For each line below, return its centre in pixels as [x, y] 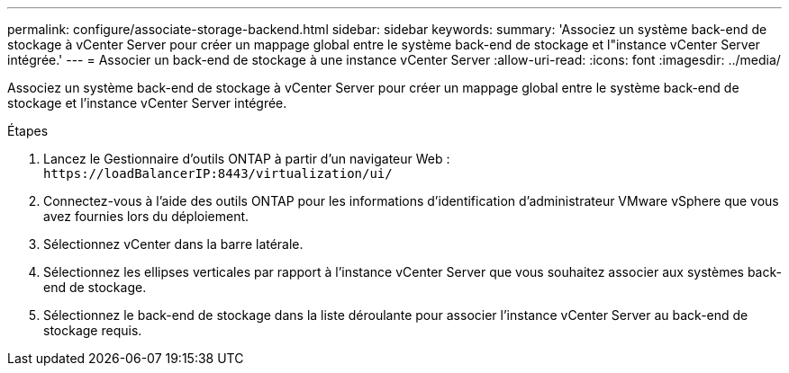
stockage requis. [93, 330]
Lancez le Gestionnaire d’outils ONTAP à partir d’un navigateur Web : [247, 159]
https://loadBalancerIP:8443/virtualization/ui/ [218, 173]
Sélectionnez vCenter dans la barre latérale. [173, 244]
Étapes [28, 131]
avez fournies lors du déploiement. [146, 216]
